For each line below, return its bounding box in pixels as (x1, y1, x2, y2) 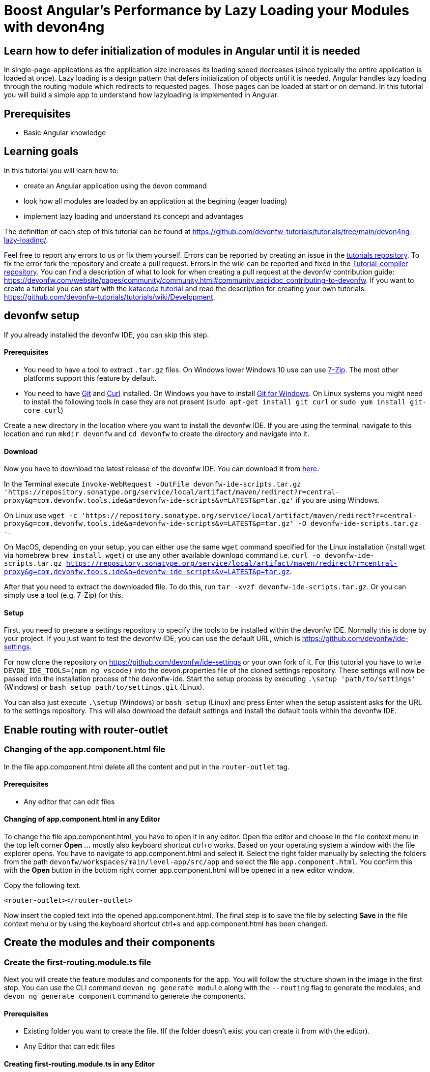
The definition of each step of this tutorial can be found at (4, 227, 191, 236)
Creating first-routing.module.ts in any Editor (4, 1060, 155, 1069)
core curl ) (24, 405, 63, 414)
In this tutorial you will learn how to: (4, 166, 118, 175)
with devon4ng (4, 19, 105, 35)
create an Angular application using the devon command (24, 181, 207, 190)
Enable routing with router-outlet (4, 723, 168, 736)
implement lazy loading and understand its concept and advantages (24, 212, 244, 220)
